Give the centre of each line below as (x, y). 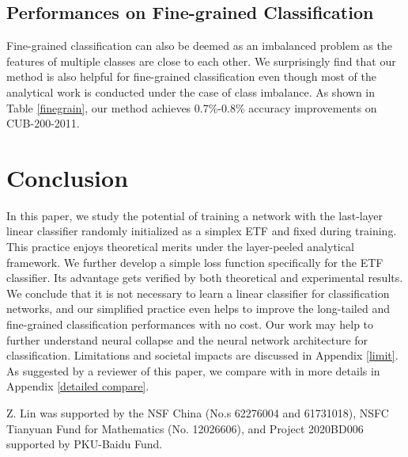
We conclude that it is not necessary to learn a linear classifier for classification (198, 293)
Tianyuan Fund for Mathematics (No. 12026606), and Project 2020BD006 (185, 428)
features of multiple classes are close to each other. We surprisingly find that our (201, 61)
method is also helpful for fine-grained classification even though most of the (191, 76)
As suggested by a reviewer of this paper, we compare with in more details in (193, 370)
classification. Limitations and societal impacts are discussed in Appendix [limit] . (202, 355)
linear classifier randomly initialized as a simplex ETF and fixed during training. (202, 231)
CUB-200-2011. (43, 123)
